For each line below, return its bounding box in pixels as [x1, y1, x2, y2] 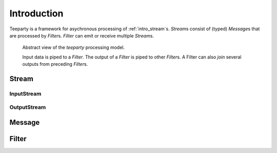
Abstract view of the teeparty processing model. [22, 44, 125, 51]
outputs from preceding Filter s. [22, 61, 88, 67]
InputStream [9, 90, 42, 97]
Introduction [9, 8, 64, 19]
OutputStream [9, 104, 46, 111]
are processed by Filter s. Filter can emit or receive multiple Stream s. [9, 32, 154, 39]
